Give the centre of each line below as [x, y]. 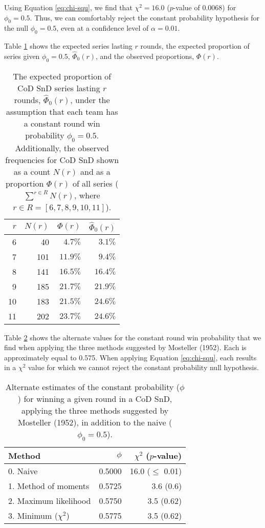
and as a [95, 171]
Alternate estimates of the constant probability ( [92, 387]
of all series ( [95, 183]
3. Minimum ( [33, 516]
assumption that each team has [62, 111]
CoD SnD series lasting [59, 88]
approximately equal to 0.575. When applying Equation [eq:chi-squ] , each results [130, 357]
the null [16, 28]
